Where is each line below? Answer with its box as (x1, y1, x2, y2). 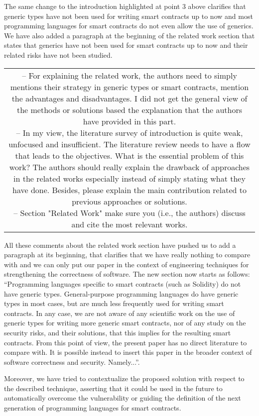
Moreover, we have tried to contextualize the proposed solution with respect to (4, 373, 245, 384)
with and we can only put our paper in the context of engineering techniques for (4, 259, 249, 269)
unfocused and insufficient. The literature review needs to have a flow (8, 138, 251, 150)
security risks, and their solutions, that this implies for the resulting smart (4, 327, 231, 337)
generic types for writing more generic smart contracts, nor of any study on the (4, 317, 246, 328)
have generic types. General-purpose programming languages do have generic (4, 288, 239, 299)
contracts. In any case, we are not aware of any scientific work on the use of (4, 308, 235, 318)
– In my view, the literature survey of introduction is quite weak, (16, 126, 243, 138)
